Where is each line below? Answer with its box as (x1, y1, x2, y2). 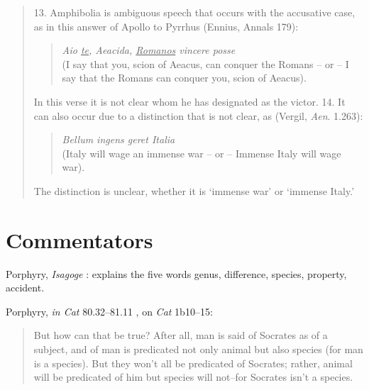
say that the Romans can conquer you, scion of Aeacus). (62, 70, 307, 85)
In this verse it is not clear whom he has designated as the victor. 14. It (33, 94, 346, 108)
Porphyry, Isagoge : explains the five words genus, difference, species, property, (6, 266, 347, 281)
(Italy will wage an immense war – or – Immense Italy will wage (62, 145, 341, 160)
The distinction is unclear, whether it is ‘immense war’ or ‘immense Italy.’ (33, 183, 355, 198)
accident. (6, 280, 45, 295)
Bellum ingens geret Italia (62, 132, 175, 147)
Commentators (6, 225, 153, 254)
